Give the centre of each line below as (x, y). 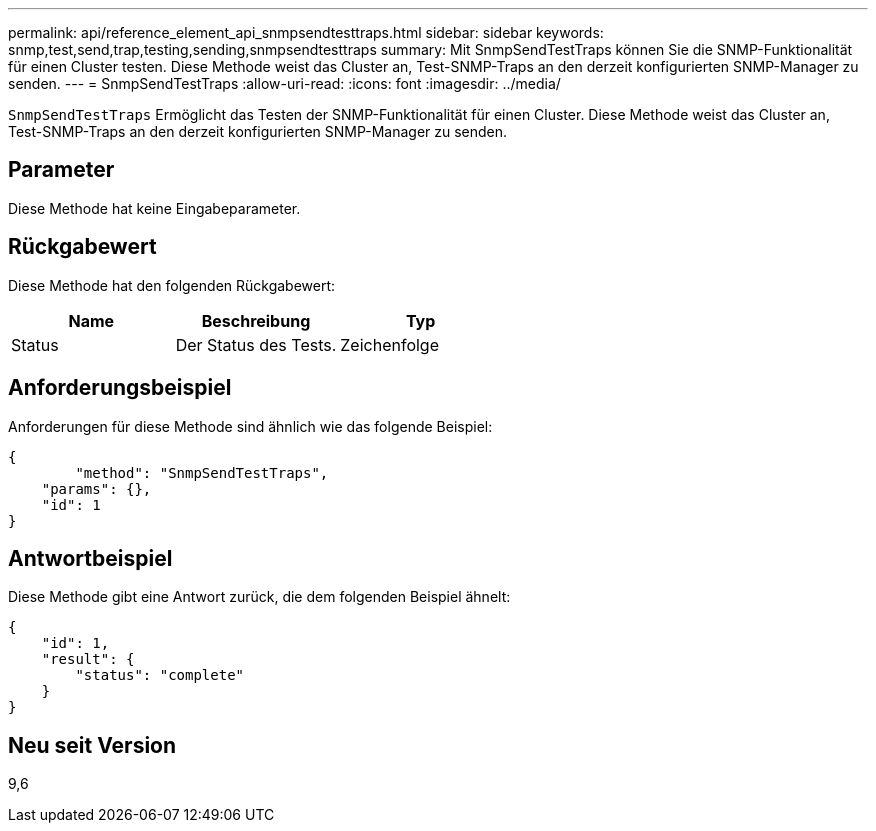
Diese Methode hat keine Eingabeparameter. (154, 208)
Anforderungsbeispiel (120, 388)
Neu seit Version (92, 745)
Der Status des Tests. (256, 344)
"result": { (88, 659)
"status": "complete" (160, 675)
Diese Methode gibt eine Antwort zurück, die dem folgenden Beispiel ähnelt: (259, 597)
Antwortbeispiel (90, 558)
